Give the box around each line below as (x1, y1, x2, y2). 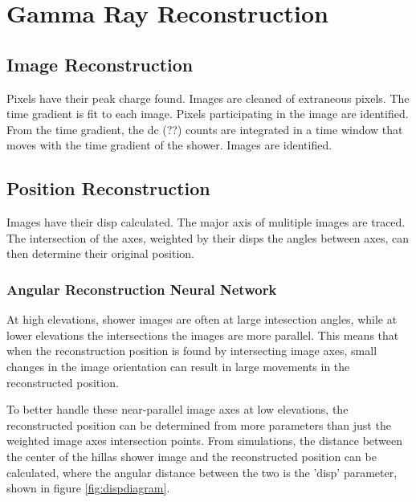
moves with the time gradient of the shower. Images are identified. (6, 137, 332, 153)
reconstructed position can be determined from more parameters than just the (6, 416, 391, 433)
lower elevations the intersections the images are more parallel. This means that (6, 326, 399, 343)
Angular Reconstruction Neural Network (6, 279, 277, 299)
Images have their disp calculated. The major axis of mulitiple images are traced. (6, 214, 406, 231)
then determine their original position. (6, 245, 194, 262)
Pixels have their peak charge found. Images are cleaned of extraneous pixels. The (6, 89, 410, 106)
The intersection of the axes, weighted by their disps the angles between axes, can (6, 229, 409, 246)
